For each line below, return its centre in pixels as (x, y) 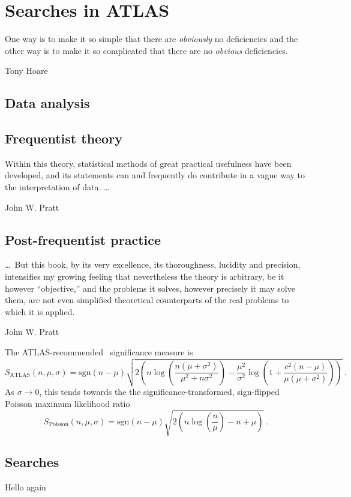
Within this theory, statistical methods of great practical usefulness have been (148, 163)
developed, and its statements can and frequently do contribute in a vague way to (155, 175)
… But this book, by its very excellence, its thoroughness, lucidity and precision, (153, 264)
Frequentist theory (64, 138)
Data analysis (47, 103)
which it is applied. (40, 311)
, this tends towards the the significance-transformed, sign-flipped (159, 392)
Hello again (25, 487)
